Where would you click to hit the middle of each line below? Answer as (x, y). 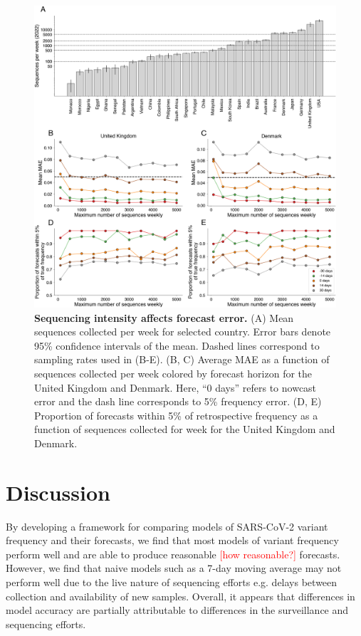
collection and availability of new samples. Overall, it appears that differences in (180, 596)
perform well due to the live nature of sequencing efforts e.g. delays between (172, 582)
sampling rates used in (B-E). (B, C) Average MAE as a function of (182, 359)
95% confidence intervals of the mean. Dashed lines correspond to (177, 345)
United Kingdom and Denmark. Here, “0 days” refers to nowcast (176, 387)
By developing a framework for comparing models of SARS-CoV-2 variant (167, 526)
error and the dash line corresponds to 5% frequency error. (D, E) (178, 401)
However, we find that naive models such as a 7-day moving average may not (174, 568)
